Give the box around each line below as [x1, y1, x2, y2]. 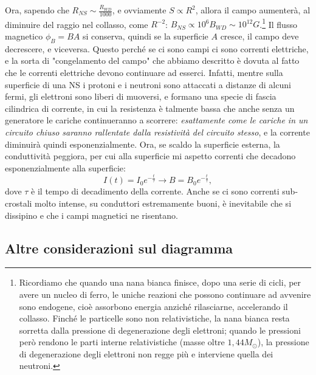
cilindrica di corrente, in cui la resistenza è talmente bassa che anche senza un [5, 101, 295, 114]
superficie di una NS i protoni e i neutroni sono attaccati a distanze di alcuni [5, 78, 291, 91]
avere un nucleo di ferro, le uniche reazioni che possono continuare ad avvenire [19, 287, 311, 300]
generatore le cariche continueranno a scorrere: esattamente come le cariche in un [5, 114, 308, 126]
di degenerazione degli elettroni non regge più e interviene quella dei [19, 347, 273, 360]
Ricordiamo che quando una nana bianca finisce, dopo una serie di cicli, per [19, 276, 301, 289]
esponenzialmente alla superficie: [5, 161, 126, 174]
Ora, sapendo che [5, 4, 69, 16]
